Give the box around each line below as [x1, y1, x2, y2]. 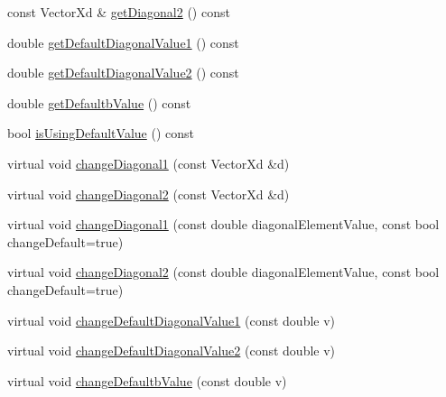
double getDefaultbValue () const [7, 93, 191, 112]
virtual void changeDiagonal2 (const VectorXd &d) [7, 184, 290, 203]
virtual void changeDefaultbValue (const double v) [7, 371, 287, 390]
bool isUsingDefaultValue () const [7, 124, 194, 143]
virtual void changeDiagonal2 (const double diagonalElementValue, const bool [7, 263, 440, 282]
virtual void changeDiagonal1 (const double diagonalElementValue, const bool [7, 215, 440, 234]
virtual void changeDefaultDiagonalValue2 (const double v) [7, 341, 336, 360]
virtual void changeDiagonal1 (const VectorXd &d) [7, 153, 290, 172]
